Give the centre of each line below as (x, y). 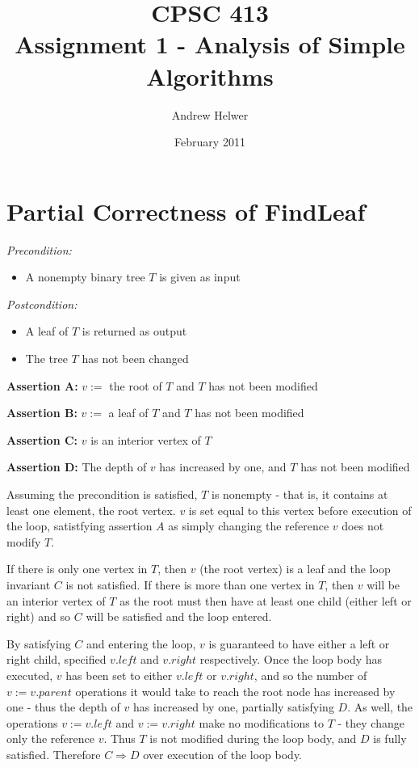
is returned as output (134, 331)
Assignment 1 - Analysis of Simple (210, 44)
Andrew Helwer (210, 114)
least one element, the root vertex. (91, 510)
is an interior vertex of (146, 439)
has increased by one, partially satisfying (233, 707)
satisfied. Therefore (54, 754)
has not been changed (135, 358)
